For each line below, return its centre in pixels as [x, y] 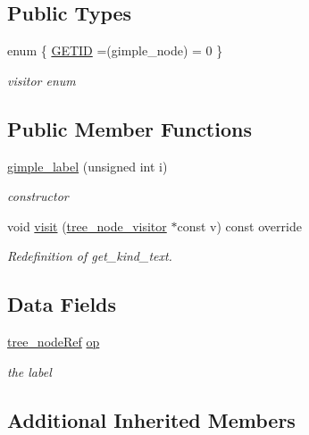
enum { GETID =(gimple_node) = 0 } [115, 50]
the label [29, 371]
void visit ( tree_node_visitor [87, 226]
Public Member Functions [129, 128]
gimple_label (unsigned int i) [88, 166]
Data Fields [62, 304]
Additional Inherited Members [151, 419]
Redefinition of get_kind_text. [90, 256]
